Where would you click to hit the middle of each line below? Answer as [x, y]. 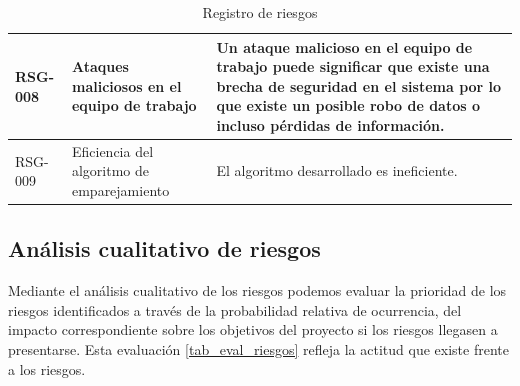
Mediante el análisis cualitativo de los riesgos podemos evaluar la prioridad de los [257, 290]
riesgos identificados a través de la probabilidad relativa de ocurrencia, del [235, 309]
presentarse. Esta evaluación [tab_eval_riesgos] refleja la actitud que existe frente [258, 349]
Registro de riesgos [260, 12]
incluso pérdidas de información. [330, 124]
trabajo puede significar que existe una [353, 66]
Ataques [100, 66]
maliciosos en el [126, 85]
